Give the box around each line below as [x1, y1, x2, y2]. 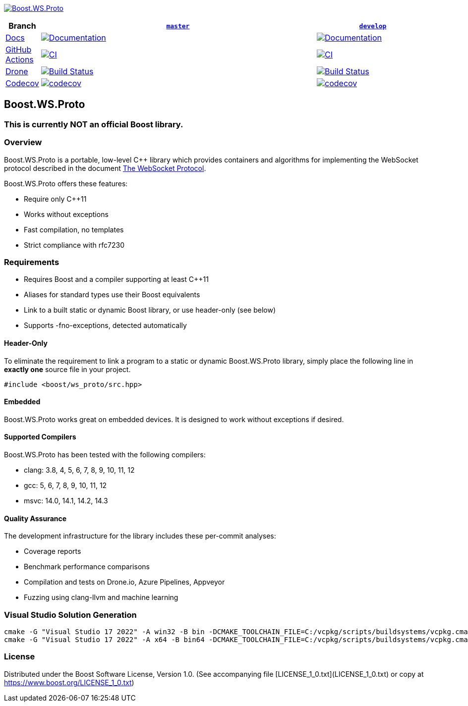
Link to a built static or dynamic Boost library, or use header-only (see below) [24, 306, 276, 315]
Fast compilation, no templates [24, 225, 124, 234]
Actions [5, 54, 34, 64]
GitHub [5, 45, 32, 54]
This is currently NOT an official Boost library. [4, 119, 183, 129]
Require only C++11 [24, 194, 87, 203]
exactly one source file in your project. [4, 365, 131, 374]
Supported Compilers [4, 433, 76, 441]
